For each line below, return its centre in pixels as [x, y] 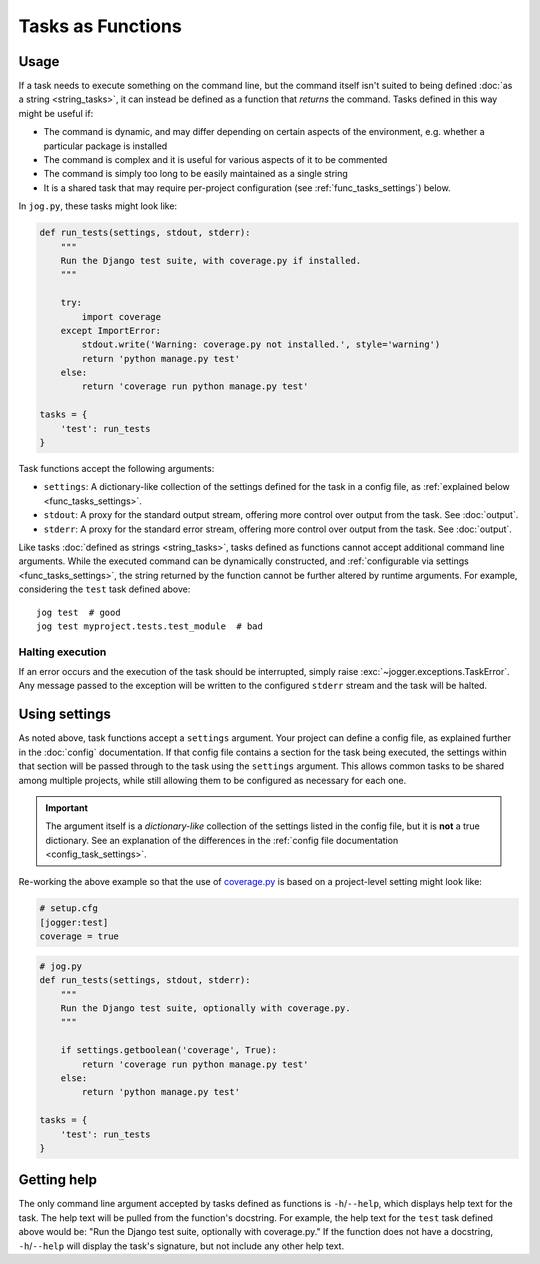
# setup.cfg [69, 908]
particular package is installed [105, 146]
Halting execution [62, 652]
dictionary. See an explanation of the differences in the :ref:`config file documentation [222, 840]
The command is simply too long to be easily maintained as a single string [196, 174]
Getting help [57, 1180]
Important [67, 807]
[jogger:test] [74, 922]
